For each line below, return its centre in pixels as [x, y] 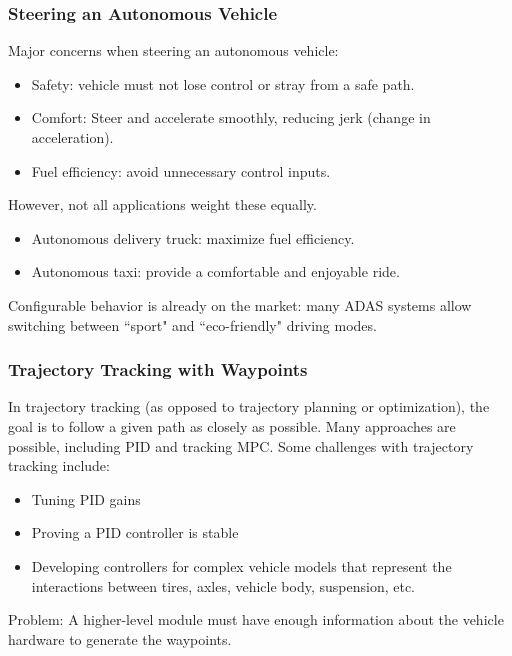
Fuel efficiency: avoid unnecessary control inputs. [181, 170]
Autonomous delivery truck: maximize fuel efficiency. [193, 237]
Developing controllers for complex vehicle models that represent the [241, 565]
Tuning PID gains [86, 498]
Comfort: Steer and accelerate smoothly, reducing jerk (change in [231, 117]
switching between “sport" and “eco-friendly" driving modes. [192, 324]
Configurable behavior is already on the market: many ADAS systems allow [240, 304]
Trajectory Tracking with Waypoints [158, 369]
